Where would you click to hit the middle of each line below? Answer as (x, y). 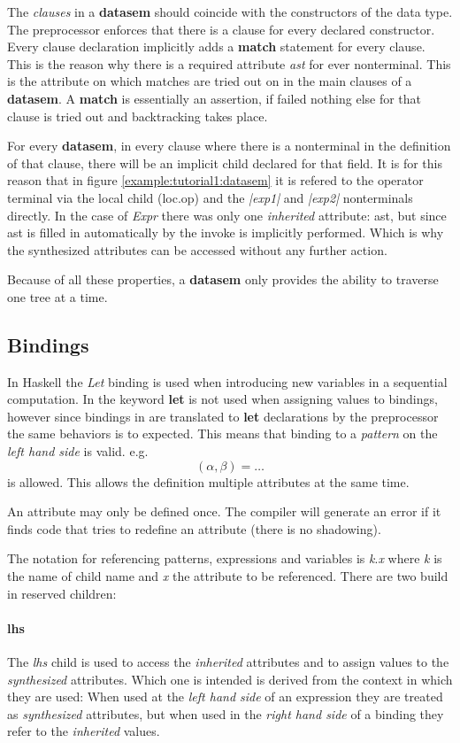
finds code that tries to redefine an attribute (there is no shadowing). (194, 528)
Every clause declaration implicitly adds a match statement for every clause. (216, 46)
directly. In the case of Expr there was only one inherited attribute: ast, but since (227, 215)
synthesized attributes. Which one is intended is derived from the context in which (230, 679)
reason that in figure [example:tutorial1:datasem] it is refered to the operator (215, 180)
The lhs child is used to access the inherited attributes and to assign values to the (228, 662)
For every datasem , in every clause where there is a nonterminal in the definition (229, 146)
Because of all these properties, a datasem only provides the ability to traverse (223, 279)
